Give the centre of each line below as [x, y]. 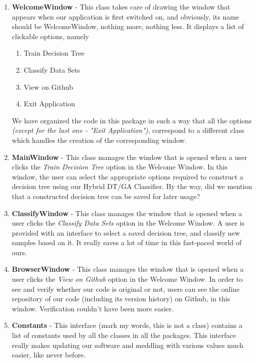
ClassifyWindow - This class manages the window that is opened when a [127, 213]
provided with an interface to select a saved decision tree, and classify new [126, 232]
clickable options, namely [50, 36]
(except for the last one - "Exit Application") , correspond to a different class [128, 130]
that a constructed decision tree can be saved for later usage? [106, 196]
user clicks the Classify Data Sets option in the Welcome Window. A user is [128, 223]
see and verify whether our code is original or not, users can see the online [126, 289]
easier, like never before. [49, 355]
